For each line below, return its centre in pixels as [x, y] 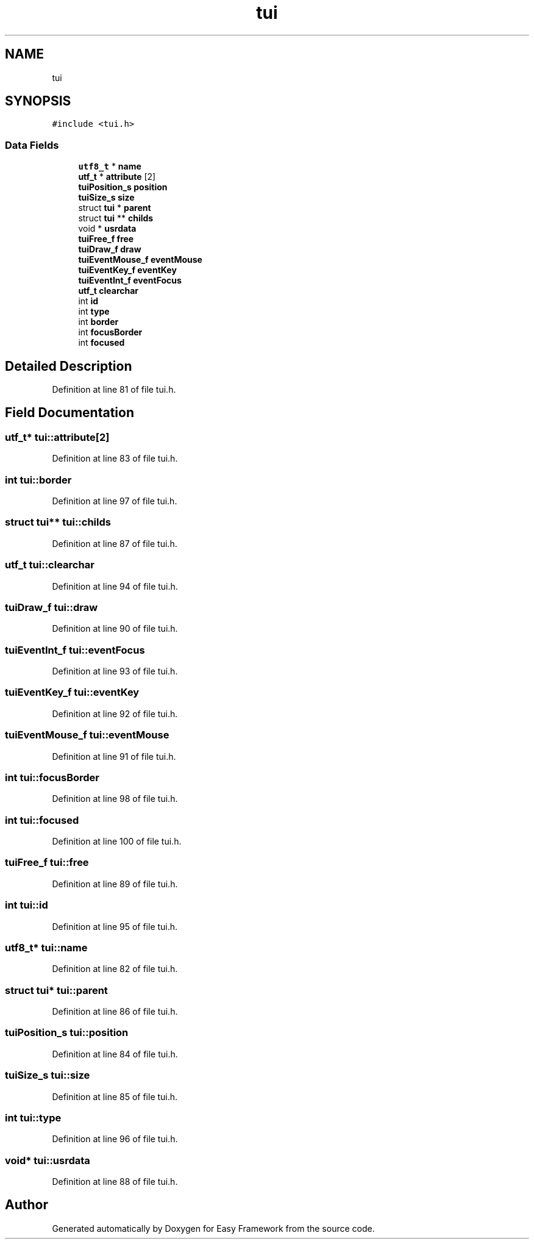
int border [98, 322]
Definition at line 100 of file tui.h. [117, 841]
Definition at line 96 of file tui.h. [115, 1139]
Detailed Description [69, 366]
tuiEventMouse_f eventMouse [140, 260]
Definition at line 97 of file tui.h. [115, 501]
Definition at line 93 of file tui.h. [115, 671]
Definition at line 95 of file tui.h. [115, 926]
